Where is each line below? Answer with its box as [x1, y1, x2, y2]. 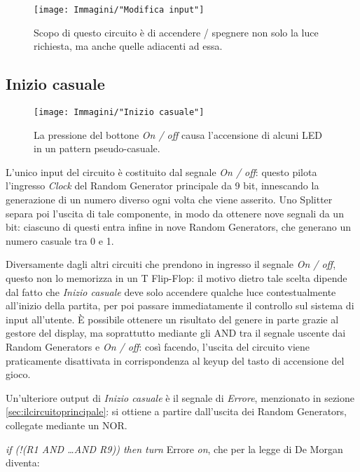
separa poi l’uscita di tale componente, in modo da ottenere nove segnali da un [6, 205, 344, 220]
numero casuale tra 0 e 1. [6, 233, 114, 248]
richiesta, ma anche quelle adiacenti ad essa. [34, 39, 223, 53]
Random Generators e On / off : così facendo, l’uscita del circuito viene [6, 339, 310, 354]
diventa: [6, 455, 40, 470]
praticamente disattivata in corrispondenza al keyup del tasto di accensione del [6, 353, 345, 368]
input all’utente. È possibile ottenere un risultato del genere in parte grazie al [6, 311, 339, 326]
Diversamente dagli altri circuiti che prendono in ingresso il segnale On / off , [6, 257, 336, 271]
